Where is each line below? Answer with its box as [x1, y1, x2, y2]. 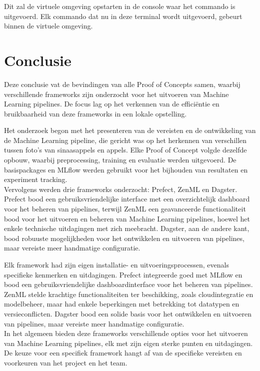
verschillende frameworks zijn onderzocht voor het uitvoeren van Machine [4, 88, 229, 99]
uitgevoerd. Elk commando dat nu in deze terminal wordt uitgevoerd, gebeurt [4, 10, 242, 21]
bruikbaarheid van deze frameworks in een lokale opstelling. [4, 108, 187, 118]
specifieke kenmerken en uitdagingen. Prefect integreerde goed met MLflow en [4, 269, 242, 279]
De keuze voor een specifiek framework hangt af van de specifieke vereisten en [4, 347, 242, 358]
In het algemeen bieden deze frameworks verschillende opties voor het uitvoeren [4, 328, 248, 338]
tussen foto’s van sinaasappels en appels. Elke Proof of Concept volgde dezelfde [4, 144, 247, 155]
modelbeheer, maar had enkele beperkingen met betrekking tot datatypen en [4, 298, 239, 309]
